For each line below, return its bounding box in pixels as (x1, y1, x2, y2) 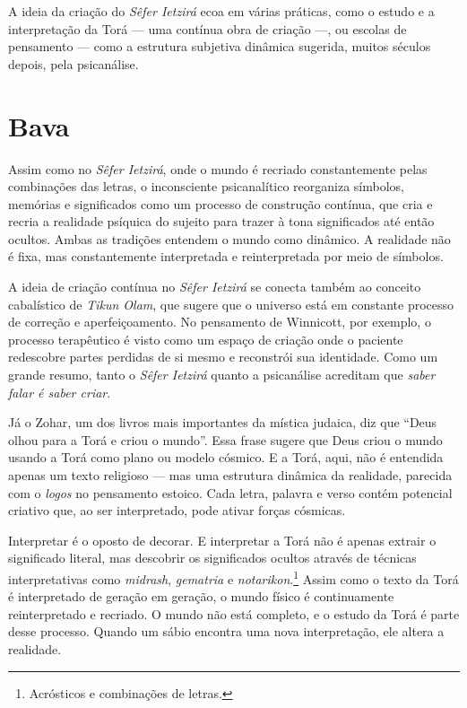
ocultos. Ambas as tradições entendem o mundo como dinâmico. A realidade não (8, 229, 451, 248)
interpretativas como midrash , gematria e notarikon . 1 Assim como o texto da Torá (8, 566, 459, 588)
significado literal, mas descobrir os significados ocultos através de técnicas (8, 548, 417, 567)
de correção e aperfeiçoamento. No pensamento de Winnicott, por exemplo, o (8, 312, 431, 331)
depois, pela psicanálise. (8, 54, 139, 73)
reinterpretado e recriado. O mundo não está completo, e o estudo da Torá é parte (8, 604, 460, 623)
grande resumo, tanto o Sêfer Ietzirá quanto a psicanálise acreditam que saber (8, 365, 436, 384)
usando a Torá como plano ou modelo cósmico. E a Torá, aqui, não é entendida (8, 448, 444, 467)
